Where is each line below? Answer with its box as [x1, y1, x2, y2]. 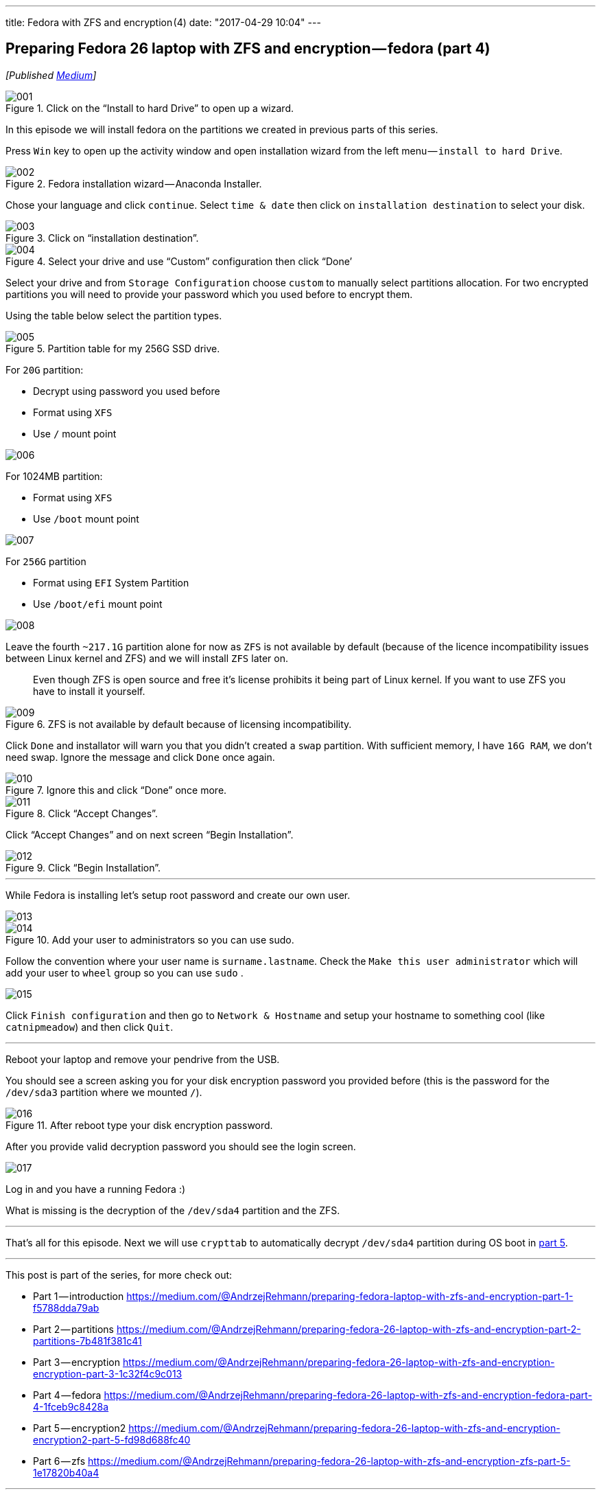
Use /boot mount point [33, 512, 139, 525]
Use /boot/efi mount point [33, 597, 163, 610]
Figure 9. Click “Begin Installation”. [5, 861, 161, 874]
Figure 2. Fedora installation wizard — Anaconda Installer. [5, 177, 262, 190]
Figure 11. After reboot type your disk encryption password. [5, 1119, 273, 1131]
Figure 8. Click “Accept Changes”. [5, 807, 158, 819]
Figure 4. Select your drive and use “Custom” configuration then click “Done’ [5, 255, 353, 267]
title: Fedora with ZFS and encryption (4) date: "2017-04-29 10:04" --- [5, 16, 321, 28]
